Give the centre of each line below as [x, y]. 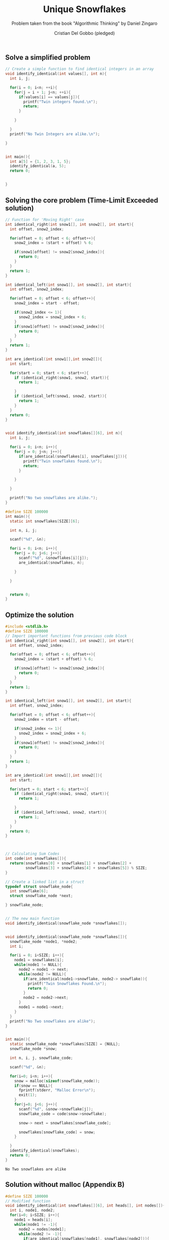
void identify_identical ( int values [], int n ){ [56, 74]
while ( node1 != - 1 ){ [36, 1224]
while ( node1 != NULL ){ [38, 965]
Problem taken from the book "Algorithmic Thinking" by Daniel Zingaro [84, 23]
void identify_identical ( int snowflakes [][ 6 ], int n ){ [64, 433]
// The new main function [32, 919]
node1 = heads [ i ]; [33, 1220]
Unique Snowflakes [84, 9]
